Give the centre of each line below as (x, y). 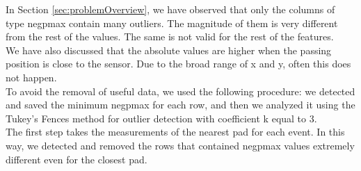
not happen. (31, 77)
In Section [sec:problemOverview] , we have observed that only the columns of (170, 9)
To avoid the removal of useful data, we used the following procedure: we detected (180, 91)
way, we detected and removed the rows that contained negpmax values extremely (180, 145)
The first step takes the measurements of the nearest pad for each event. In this (175, 132)
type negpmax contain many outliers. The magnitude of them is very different (172, 23)
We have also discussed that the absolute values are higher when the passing (169, 50)
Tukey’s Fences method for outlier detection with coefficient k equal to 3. (161, 118)
